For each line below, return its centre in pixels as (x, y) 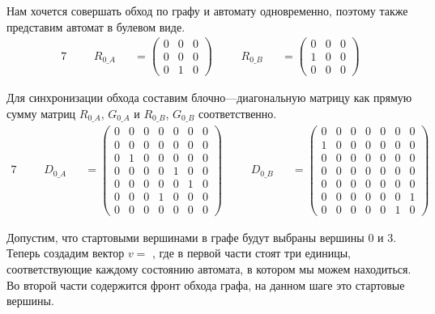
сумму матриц (41, 113)
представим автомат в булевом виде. (96, 26)
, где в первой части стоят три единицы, (252, 253)
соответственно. (238, 113)
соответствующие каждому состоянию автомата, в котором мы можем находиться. (209, 268)
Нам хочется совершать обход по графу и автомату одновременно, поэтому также (207, 11)
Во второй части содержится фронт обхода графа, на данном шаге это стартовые (206, 284)
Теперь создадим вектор (66, 253)
